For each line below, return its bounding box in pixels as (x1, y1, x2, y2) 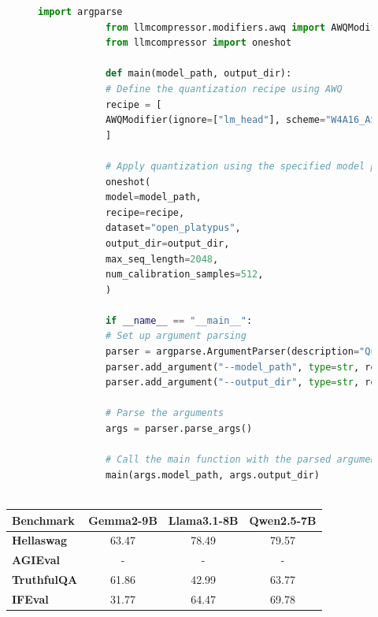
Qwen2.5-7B (249, 511, 317, 528)
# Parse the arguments (105, 407, 224, 419)
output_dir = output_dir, (105, 237, 230, 249)
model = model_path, (105, 191, 202, 203)
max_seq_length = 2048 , (105, 253, 219, 265)
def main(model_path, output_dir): (105, 68, 292, 80)
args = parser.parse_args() (105, 423, 253, 435)
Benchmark (12, 511, 75, 528)
